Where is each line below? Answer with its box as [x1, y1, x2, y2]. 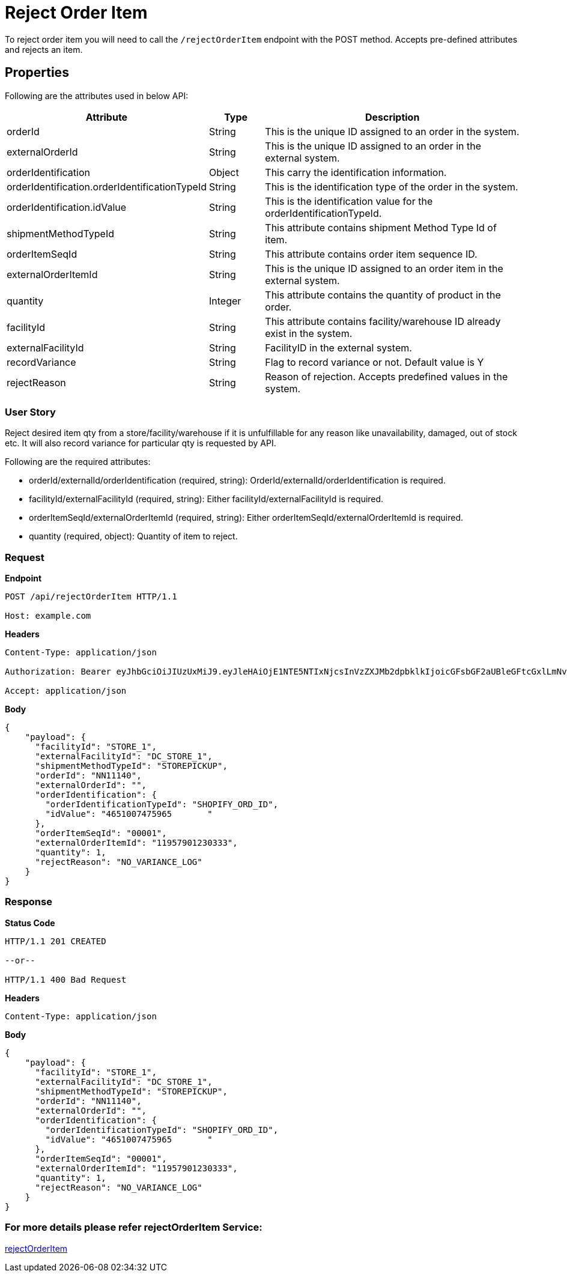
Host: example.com [5, 611, 91, 621]
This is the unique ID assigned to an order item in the [265, 262, 503, 275]
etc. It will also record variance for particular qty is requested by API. [5, 438, 276, 449]
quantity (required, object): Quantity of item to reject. [29, 531, 238, 542]
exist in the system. [265, 327, 353, 339]
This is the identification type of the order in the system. [265, 180, 518, 193]
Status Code [5, 917, 55, 928]
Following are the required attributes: [5, 457, 151, 467]
